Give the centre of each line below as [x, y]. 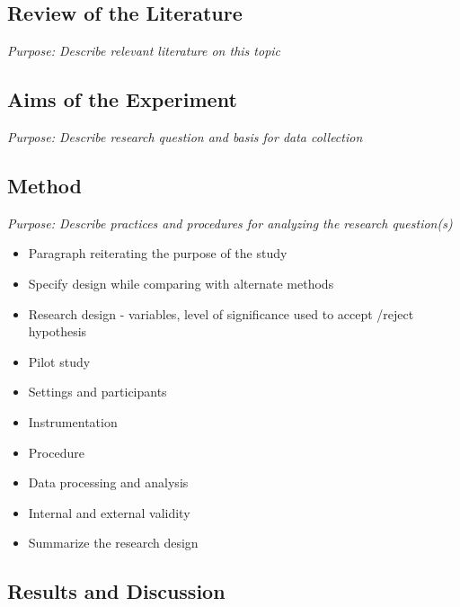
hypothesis [57, 331]
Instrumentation [73, 421]
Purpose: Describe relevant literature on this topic [144, 51]
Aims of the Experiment [122, 99]
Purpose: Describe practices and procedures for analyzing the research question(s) [230, 223]
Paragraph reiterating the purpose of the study [158, 253]
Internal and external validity [109, 512]
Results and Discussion [116, 591]
